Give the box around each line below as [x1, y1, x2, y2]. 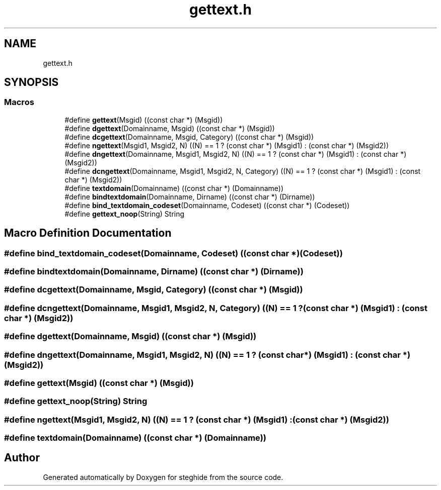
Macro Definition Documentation [4, 227, 172, 240]
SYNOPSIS [4, 76, 59, 89]
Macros [4, 97, 34, 108]
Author [4, 451, 40, 464]
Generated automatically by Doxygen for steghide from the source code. [43, 472, 283, 481]
